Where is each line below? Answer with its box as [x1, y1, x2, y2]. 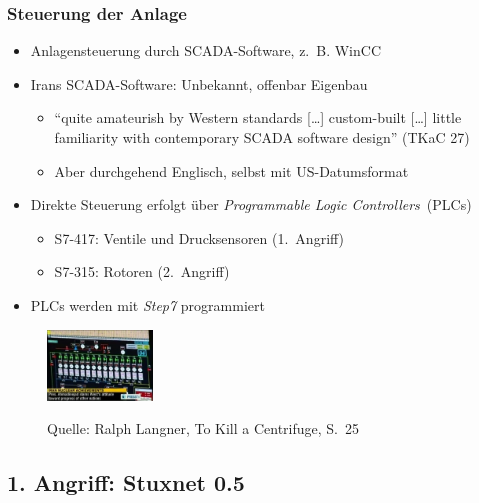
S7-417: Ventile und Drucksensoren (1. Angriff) [54, 227, 345, 248]
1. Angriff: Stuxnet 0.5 [7, 467, 245, 498]
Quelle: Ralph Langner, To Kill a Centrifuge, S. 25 [47, 418, 360, 439]
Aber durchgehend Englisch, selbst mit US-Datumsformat [54, 160, 409, 181]
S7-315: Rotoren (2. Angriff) [54, 261, 230, 282]
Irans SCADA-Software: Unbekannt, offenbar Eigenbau [30, 73, 368, 94]
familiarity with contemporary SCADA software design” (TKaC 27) [54, 127, 470, 147]
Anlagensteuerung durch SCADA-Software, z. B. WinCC [30, 40, 382, 61]
